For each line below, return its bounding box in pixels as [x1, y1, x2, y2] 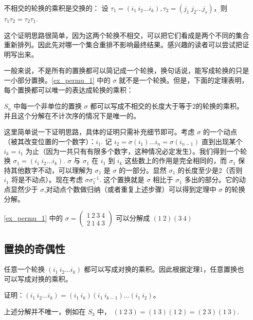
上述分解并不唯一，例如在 [4, 306, 86, 317]
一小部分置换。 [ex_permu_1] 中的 [4, 75, 110, 85]
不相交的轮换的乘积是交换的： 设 [4, 3, 108, 13]
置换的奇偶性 [4, 241, 65, 256]
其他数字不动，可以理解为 [10, 165, 92, 175]
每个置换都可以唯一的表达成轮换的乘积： [4, 84, 133, 94]
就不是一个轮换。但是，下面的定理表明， [119, 75, 249, 85]
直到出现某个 [201, 136, 243, 146]
